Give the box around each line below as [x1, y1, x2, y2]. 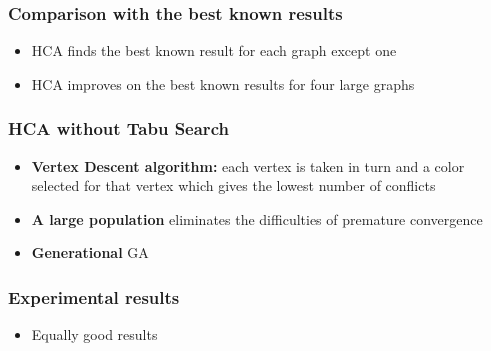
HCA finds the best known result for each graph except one [31, 40, 397, 61]
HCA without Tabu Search [8, 116, 229, 141]
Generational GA [31, 242, 149, 263]
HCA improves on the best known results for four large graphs [31, 73, 415, 94]
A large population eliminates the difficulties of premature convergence [31, 208, 483, 229]
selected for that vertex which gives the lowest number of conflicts [31, 175, 436, 196]
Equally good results [31, 324, 158, 345]
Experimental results [8, 284, 180, 309]
